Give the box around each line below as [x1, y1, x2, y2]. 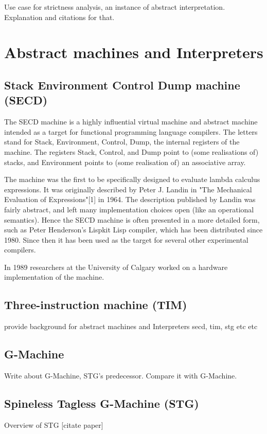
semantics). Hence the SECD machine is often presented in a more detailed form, [4, 214, 260, 225]
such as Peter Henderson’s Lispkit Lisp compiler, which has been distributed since [4, 224, 263, 235]
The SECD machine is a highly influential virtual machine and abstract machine [4, 116, 258, 127]
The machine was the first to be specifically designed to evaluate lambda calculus [4, 174, 260, 185]
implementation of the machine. [4, 272, 104, 282]
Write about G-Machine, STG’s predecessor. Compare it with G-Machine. [4, 370, 237, 381]
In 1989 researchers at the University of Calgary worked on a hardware [4, 261, 228, 272]
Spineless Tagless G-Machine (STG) [4, 395, 199, 411]
